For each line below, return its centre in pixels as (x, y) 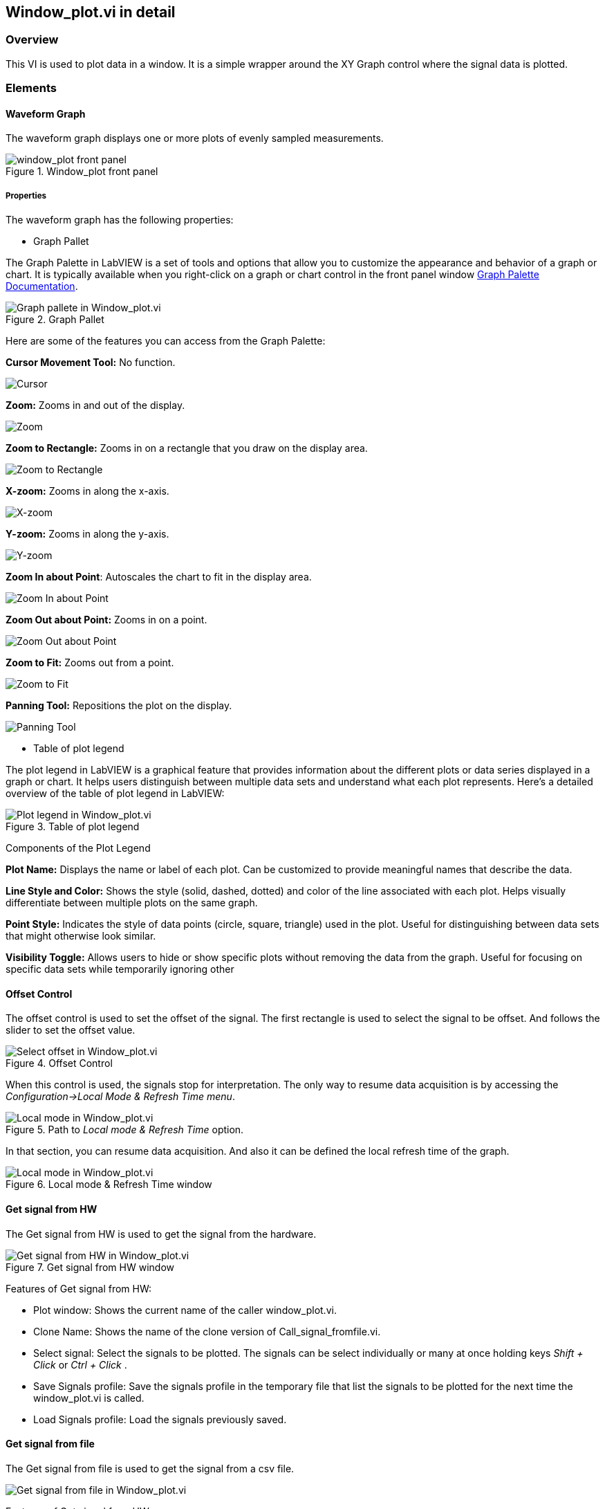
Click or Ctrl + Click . (80, 1364)
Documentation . (42, 286)
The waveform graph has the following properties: (120, 220)
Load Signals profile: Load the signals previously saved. (160, 1419)
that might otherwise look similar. (81, 936)
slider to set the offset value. (71, 1030)
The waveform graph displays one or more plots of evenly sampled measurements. (195, 138)
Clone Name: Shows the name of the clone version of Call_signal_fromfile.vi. (207, 1331)
